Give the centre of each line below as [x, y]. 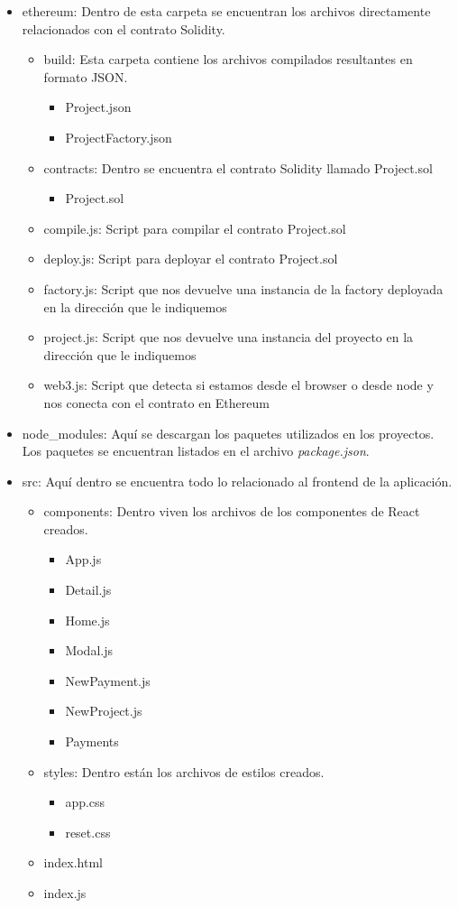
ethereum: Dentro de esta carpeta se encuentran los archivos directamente [226, 11]
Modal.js [89, 650]
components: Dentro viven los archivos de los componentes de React [232, 511]
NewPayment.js [108, 680]
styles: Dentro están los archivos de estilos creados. [184, 771]
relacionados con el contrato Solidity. [124, 28]
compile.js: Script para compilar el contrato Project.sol [195, 228]
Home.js [87, 620]
